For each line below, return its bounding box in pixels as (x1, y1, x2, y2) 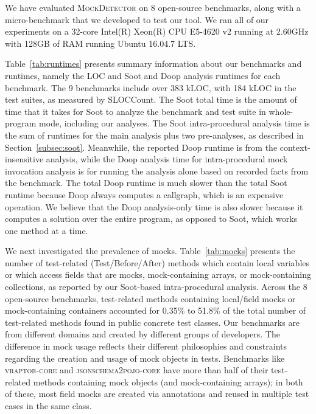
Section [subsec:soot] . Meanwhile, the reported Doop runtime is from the (5, 140, 278, 153)
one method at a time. (5, 224, 88, 236)
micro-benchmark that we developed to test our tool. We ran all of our (5, 13, 269, 26)
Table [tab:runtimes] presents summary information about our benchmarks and (5, 57, 302, 70)
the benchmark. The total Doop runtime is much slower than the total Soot (5, 176, 287, 189)
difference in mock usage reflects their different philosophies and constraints (5, 340, 287, 353)
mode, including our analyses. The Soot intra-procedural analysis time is (39, 117, 310, 129)
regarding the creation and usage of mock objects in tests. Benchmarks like (5, 351, 285, 364)
